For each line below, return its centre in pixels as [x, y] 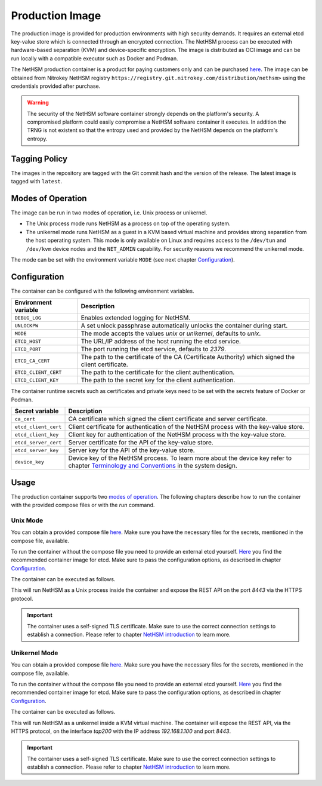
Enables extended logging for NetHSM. [136, 318]
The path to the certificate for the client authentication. [158, 372]
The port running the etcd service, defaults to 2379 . [154, 349]
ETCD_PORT [28, 349]
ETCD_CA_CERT [32, 360]
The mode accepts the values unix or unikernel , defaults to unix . [171, 333]
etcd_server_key [37, 450]
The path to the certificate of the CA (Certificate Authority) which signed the [188, 357]
